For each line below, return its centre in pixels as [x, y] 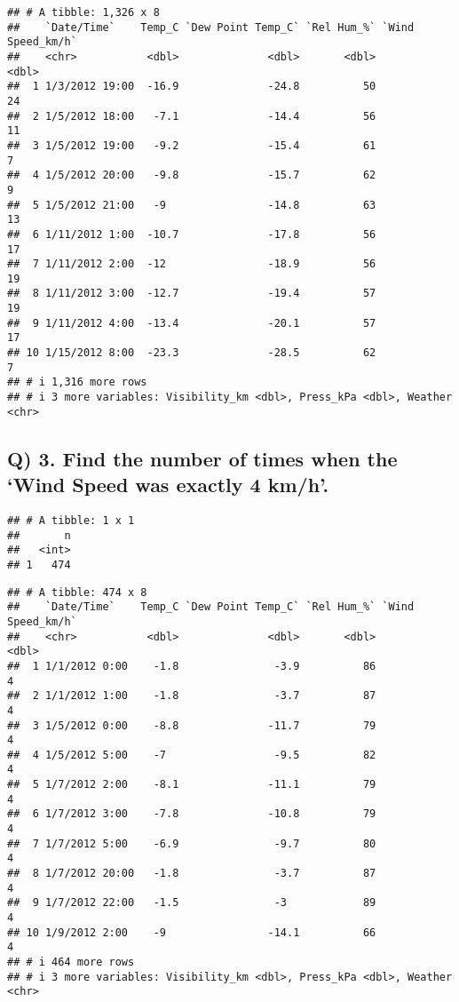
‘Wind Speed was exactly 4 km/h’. [168, 485]
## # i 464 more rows [71, 962]
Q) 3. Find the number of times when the [202, 458]
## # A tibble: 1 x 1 [71, 520]
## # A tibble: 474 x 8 [77, 592]
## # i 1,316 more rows [77, 382]
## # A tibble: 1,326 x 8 [83, 12]
